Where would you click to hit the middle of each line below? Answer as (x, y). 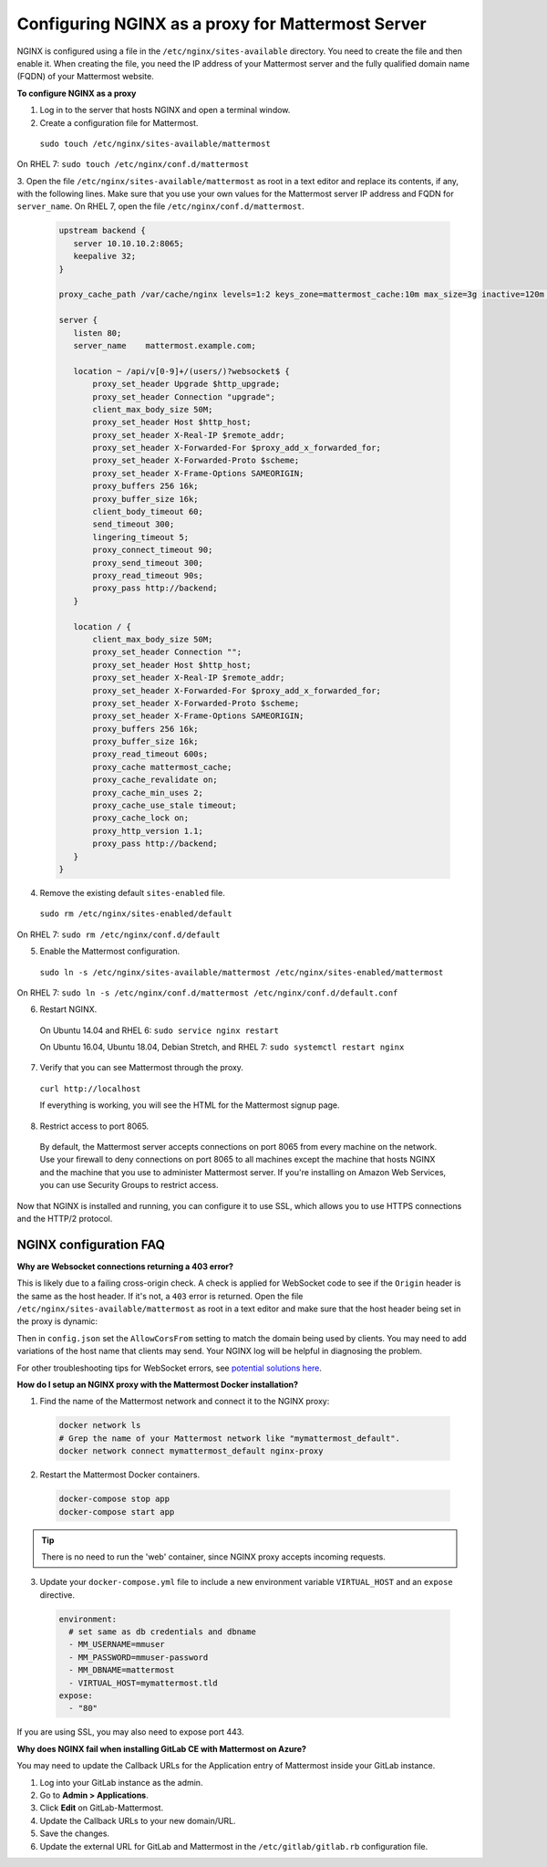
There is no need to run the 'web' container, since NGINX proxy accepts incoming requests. (214, 1557)
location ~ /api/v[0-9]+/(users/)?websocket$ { (182, 371)
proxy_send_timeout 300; (148, 563)
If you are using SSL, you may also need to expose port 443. (130, 1732)
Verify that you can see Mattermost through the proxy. (141, 1068)
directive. (57, 1595)
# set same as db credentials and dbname (163, 1632)
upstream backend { (102, 231)
